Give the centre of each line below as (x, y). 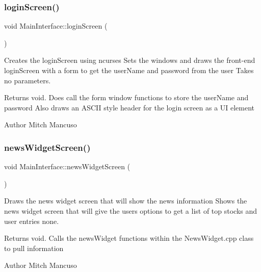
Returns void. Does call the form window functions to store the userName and (126, 97)
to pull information (34, 248)
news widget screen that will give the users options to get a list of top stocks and (131, 210)
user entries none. (32, 221)
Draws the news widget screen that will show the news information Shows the (126, 201)
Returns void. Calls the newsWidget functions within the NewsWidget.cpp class (129, 238)
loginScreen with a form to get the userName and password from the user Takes (129, 70)
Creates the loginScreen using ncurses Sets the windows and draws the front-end (130, 60)
